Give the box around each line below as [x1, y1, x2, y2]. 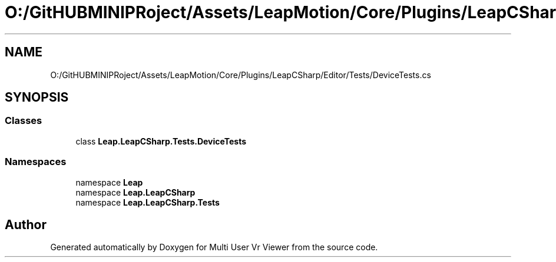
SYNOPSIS [5, 90, 69, 105]
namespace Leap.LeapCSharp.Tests [75, 197, 220, 207]
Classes [5, 115, 42, 127]
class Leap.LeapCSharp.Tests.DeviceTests [75, 136, 247, 146]
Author [5, 217, 47, 232]
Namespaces [5, 156, 67, 168]
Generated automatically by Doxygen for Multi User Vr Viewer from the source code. [50, 242, 378, 253]
